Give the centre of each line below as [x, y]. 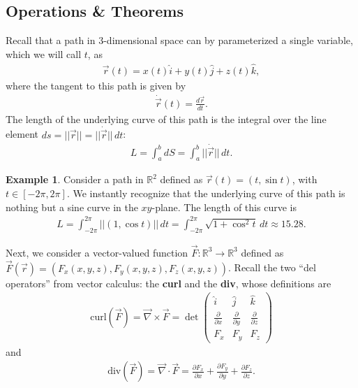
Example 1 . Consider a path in [75, 179]
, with [305, 179]
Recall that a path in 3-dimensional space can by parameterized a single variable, [179, 40]
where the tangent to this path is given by [96, 85]
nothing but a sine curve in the [72, 207]
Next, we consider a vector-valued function [97, 252]
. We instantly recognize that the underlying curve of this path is [206, 193]
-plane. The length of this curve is [224, 207]
